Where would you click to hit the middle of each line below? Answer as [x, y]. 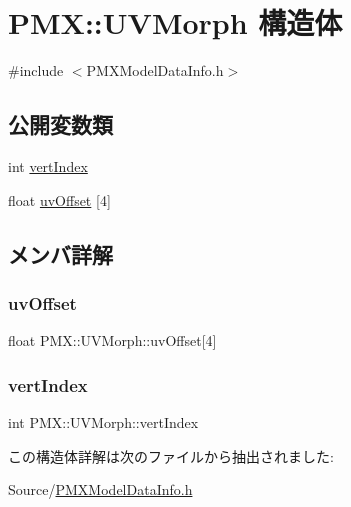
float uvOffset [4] [59, 199]
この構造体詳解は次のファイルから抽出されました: [171, 455]
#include [36, 70]
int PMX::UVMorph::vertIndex [103, 421]
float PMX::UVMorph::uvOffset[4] [112, 340]
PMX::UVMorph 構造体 [175, 22]
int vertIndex [48, 165]
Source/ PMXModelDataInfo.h [100, 489]
